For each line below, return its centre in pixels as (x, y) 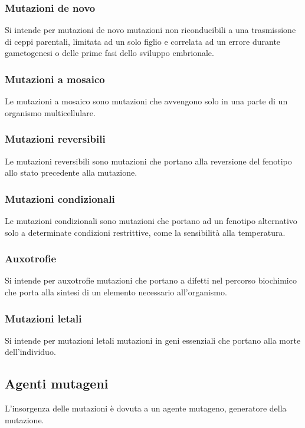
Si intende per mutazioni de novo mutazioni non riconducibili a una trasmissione (150, 30)
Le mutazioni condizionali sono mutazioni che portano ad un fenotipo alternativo (151, 221)
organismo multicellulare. (50, 112)
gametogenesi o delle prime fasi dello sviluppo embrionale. (109, 53)
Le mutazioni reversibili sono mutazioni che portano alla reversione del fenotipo (148, 161)
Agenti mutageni (57, 383)
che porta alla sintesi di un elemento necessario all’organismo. (116, 292)
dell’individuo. (30, 352)
